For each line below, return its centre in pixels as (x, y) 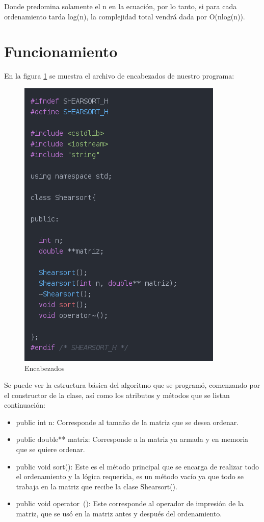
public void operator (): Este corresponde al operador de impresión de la (130, 503)
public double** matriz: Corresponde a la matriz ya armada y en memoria (132, 439)
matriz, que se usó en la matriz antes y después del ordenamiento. (119, 514)
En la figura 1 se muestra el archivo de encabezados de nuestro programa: (119, 76)
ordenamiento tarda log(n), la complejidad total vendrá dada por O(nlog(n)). (125, 16)
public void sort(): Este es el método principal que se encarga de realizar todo (138, 466)
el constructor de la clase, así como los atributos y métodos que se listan (117, 395)
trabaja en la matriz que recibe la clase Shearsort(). (97, 486)
